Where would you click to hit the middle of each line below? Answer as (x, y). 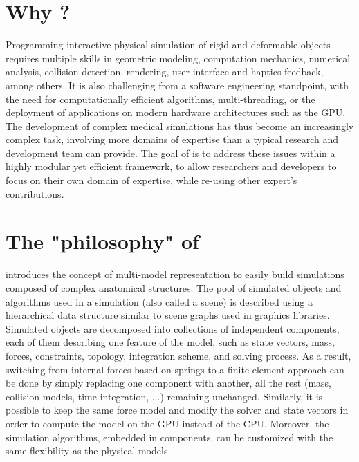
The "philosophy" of (102, 241)
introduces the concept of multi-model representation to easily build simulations (175, 274)
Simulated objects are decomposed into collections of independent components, (173, 328)
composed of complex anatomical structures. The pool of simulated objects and (174, 287)
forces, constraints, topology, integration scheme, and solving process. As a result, (178, 355)
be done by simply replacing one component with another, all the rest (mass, (168, 383)
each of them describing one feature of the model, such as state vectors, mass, (170, 342)
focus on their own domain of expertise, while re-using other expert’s (151, 180)
